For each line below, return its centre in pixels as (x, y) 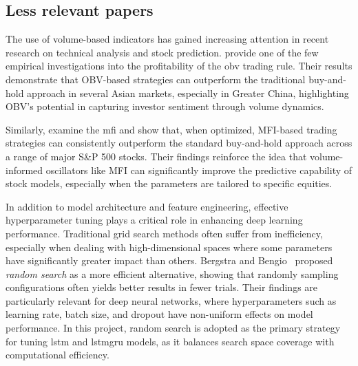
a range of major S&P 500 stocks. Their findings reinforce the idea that (156, 156)
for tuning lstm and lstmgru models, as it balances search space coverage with (170, 341)
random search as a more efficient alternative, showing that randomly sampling (172, 273)
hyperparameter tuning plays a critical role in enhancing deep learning (154, 220)
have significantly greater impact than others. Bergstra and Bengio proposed (169, 260)
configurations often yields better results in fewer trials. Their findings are (162, 287)
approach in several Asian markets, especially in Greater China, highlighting (188, 93)
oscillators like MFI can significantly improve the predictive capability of (199, 170)
